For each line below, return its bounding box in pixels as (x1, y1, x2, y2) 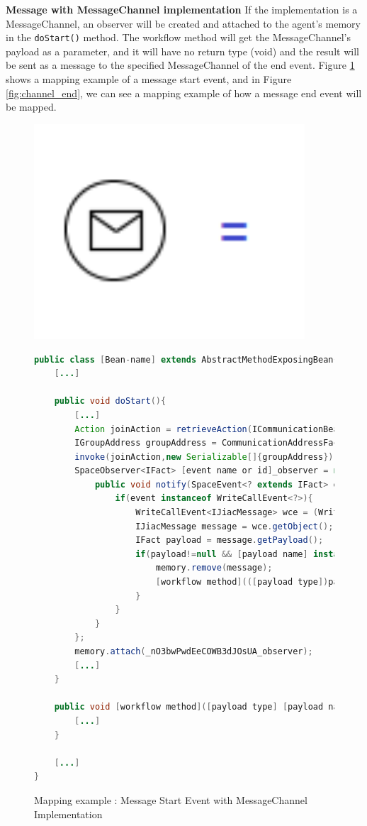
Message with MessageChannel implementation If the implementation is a (6, 2, 358, 16)
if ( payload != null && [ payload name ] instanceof (135, 549, 364, 559)
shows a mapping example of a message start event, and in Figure (6, 72, 292, 87)
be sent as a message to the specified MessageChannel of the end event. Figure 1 (6, 57, 355, 72)
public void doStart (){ (54, 396, 166, 407)
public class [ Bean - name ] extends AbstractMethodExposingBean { (34, 354, 339, 365)
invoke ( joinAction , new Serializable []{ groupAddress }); (74, 451, 339, 462)
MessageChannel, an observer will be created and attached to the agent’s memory (6, 16, 361, 31)
